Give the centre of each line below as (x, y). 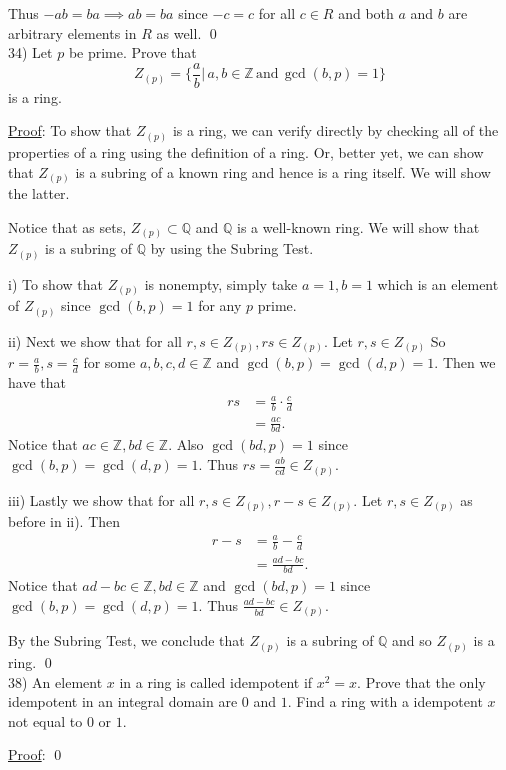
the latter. (39, 193)
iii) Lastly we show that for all (101, 499)
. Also (186, 444)
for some (109, 362)
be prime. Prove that (132, 52)
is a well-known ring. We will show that (358, 226)
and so (412, 640)
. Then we (465, 362)
